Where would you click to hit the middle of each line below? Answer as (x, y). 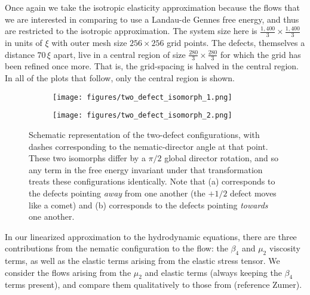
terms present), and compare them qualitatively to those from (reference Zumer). (154, 285)
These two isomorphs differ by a (87, 158)
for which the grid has (261, 54)
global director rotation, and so (221, 158)
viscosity (285, 248)
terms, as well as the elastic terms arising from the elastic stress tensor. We (142, 261)
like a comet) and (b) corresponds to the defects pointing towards (148, 205)
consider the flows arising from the (68, 272)
